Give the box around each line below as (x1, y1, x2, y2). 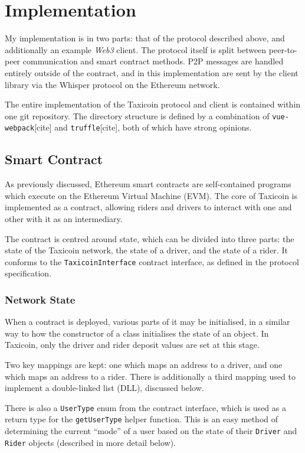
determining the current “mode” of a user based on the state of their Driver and (5, 425, 297, 437)
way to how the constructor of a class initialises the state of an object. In (5, 327, 269, 339)
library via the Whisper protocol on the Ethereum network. (5, 78, 220, 90)
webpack (5, 124, 35, 133)
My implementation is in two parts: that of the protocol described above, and (5, 32, 285, 44)
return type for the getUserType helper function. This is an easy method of (5, 413, 278, 425)
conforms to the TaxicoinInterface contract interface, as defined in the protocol (5, 255, 299, 268)
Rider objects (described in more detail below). (5, 436, 176, 448)
